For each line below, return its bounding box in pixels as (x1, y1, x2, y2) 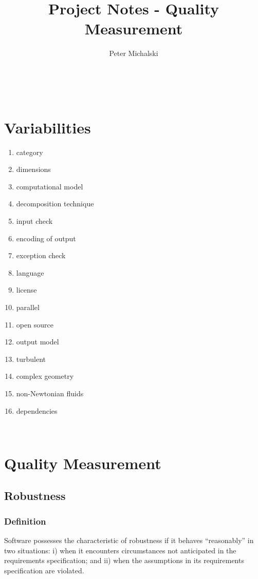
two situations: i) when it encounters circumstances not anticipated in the (4, 545, 236, 555)
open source (16, 319, 53, 330)
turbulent (16, 353, 46, 364)
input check (16, 216, 53, 226)
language (16, 267, 44, 278)
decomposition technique (16, 198, 94, 209)
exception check (16, 250, 66, 261)
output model (16, 336, 59, 347)
